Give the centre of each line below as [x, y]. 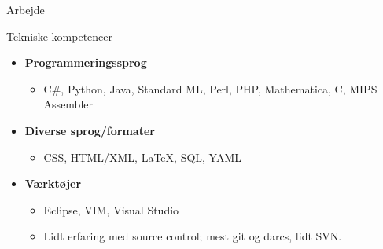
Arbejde [26, 9]
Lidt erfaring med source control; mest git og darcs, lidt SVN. [193, 236]
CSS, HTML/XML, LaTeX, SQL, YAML [143, 157]
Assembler [68, 104]
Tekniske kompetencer [60, 36]
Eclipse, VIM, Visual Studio [111, 209]
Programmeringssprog [86, 62]
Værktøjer [53, 183]
